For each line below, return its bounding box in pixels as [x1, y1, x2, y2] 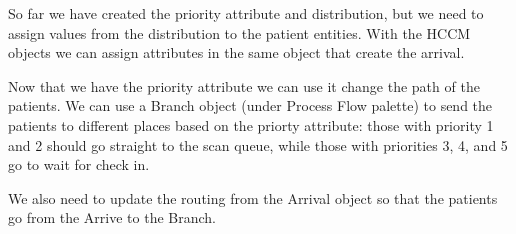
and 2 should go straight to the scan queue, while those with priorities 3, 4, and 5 [8, 134, 508, 155]
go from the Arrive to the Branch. [8, 207, 217, 228]
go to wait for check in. [8, 154, 150, 175]
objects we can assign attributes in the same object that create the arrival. [8, 42, 465, 63]
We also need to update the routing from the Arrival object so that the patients [8, 187, 498, 208]
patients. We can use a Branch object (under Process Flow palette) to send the [8, 95, 493, 116]
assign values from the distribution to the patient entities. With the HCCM [8, 22, 471, 43]
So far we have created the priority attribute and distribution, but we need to [8, 3, 484, 23]
